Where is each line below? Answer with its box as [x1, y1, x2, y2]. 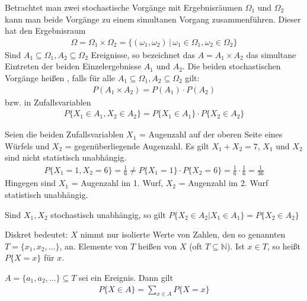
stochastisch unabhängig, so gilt [50, 208, 166, 220]
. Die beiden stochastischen [182, 60, 281, 72]
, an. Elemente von [59, 239, 128, 252]
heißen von [137, 239, 177, 252]
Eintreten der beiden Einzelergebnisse [5, 60, 142, 72]
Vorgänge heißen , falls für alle [5, 72, 116, 84]
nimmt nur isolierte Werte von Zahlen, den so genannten [80, 228, 286, 241]
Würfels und [5, 139, 50, 152]
